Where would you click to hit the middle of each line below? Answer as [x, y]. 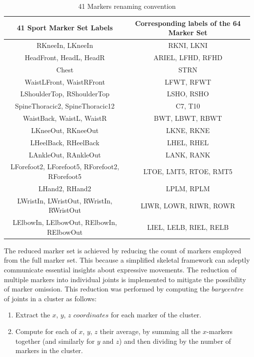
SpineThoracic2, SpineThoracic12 [65, 106]
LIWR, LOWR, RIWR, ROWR [188, 205]
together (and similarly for [55, 341]
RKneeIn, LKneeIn [65, 45]
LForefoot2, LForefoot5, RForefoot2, [65, 167]
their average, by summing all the [150, 331]
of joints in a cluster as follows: [50, 298]
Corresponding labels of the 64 [188, 23]
